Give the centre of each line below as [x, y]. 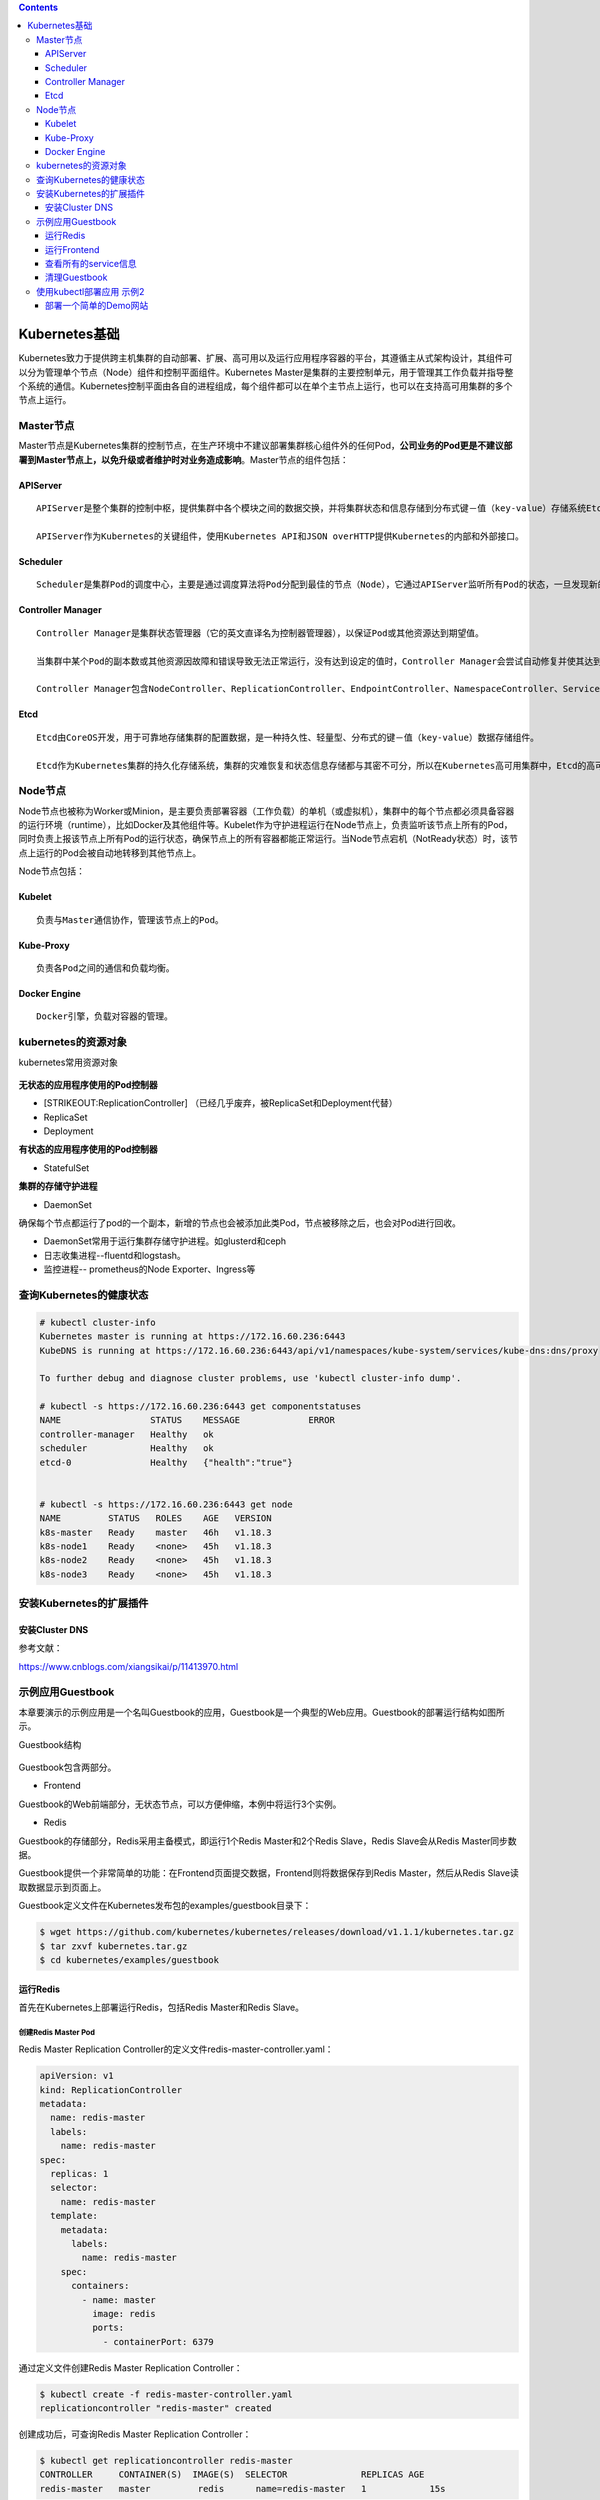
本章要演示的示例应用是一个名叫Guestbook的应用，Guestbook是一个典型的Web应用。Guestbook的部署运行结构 [248, 1712]
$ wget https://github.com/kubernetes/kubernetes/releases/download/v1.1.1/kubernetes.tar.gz [277, 1932]
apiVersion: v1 [76, 2076]
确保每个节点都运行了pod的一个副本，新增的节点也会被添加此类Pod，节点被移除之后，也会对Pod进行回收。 [240, 1223]
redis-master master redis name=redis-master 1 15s [242, 2488]
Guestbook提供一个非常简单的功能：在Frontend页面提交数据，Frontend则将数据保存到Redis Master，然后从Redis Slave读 [268, 1873]
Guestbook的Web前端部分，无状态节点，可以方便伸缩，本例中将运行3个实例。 [180, 1804]
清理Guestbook [76, 277]
